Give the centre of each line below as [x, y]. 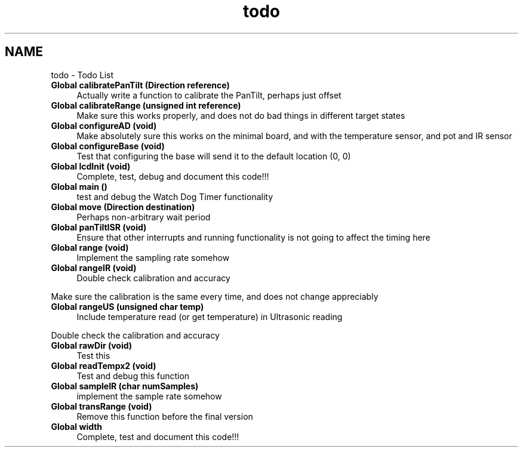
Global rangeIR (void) [94, 267]
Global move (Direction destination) [123, 207]
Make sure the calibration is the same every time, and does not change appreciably [215, 296]
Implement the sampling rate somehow [153, 257]
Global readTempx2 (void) [104, 365]
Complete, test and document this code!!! [158, 436]
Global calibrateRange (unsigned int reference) [146, 105]
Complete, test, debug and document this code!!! [173, 176]
